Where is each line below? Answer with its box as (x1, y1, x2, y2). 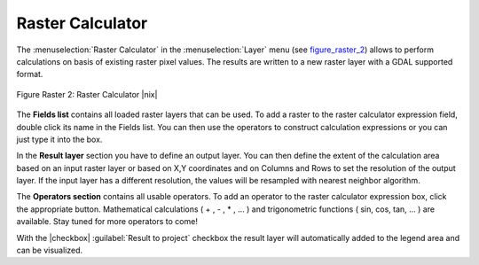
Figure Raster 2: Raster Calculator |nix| (16, 89, 158, 99)
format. (16, 69, 43, 80)
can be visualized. (16, 245, 83, 256)
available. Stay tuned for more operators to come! (16, 216, 199, 227)
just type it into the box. (16, 134, 103, 144)
